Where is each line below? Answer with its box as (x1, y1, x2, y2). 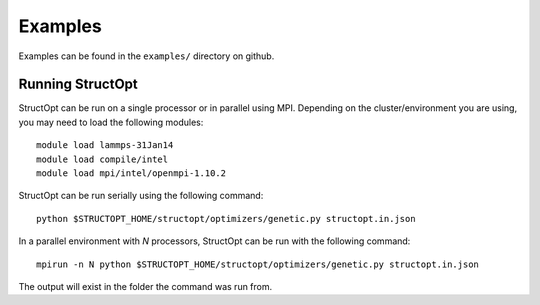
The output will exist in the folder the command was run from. (18, 280, 273, 292)
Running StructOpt (18, 76, 139, 93)
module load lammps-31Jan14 (36, 140, 174, 151)
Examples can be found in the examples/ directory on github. (18, 50, 275, 62)
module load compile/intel (36, 153, 169, 165)
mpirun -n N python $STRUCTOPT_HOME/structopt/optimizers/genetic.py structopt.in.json (36, 258, 480, 270)
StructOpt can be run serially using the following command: (18, 190, 264, 202)
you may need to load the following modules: (18, 116, 204, 128)
